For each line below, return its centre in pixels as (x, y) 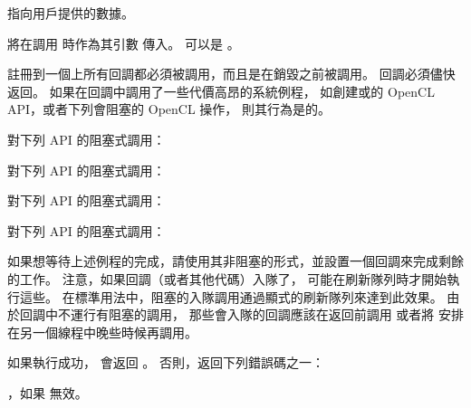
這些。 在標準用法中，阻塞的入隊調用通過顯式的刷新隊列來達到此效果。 (231, 296)
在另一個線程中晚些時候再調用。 (102, 332)
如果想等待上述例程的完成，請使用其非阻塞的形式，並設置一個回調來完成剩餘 (235, 261)
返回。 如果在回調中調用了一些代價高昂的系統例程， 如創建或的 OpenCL (221, 91)
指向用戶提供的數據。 (71, 13)
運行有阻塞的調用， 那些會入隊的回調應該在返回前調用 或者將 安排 (267, 314)
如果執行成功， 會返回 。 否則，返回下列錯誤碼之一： (166, 362)
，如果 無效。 (48, 392)
